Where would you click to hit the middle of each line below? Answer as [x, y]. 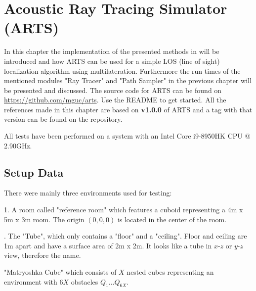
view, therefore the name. [43, 255]
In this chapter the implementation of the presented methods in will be [112, 51]
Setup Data [34, 172]
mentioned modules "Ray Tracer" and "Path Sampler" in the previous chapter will [128, 80]
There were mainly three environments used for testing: [88, 193]
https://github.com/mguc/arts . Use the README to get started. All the [115, 100]
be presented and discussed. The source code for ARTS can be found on [113, 90]
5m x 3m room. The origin [44, 219]
